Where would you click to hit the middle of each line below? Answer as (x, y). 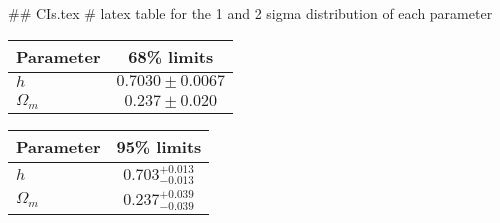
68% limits (171, 56)
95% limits (159, 146)
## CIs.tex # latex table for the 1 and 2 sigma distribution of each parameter (250, 13)
